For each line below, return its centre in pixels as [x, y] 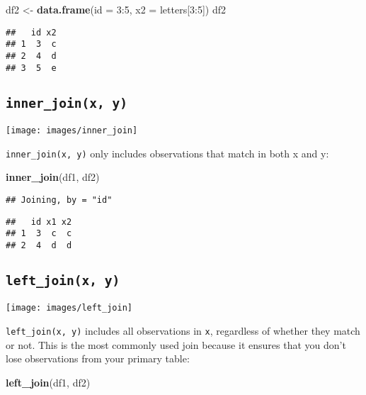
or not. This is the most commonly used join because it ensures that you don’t [176, 344]
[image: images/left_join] [69, 308]
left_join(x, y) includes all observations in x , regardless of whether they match [183, 330]
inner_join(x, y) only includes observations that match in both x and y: [167, 153]
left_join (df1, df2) [48, 382]
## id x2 [31, 32]
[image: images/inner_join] [72, 130]
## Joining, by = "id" [59, 200]
